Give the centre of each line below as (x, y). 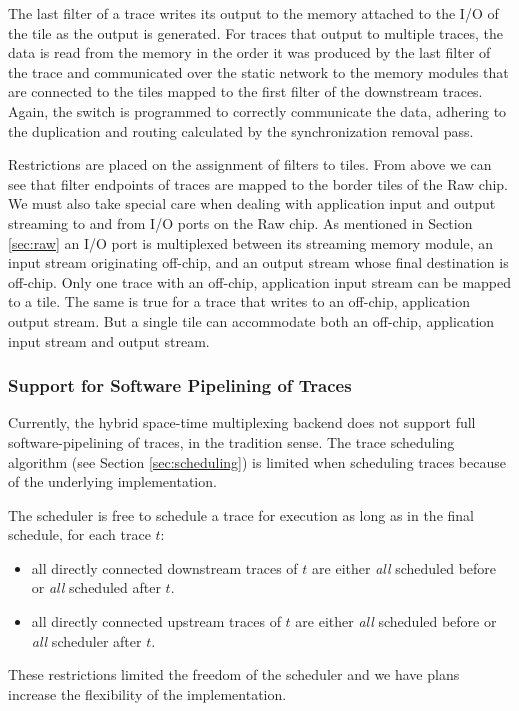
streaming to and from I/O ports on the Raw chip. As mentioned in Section (240, 222)
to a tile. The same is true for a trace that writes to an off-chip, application (239, 301)
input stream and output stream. (109, 340)
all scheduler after (86, 640)
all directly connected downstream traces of (164, 567)
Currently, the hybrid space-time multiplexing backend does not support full (242, 422)
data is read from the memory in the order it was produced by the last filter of (249, 52)
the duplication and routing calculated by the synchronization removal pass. (241, 130)
